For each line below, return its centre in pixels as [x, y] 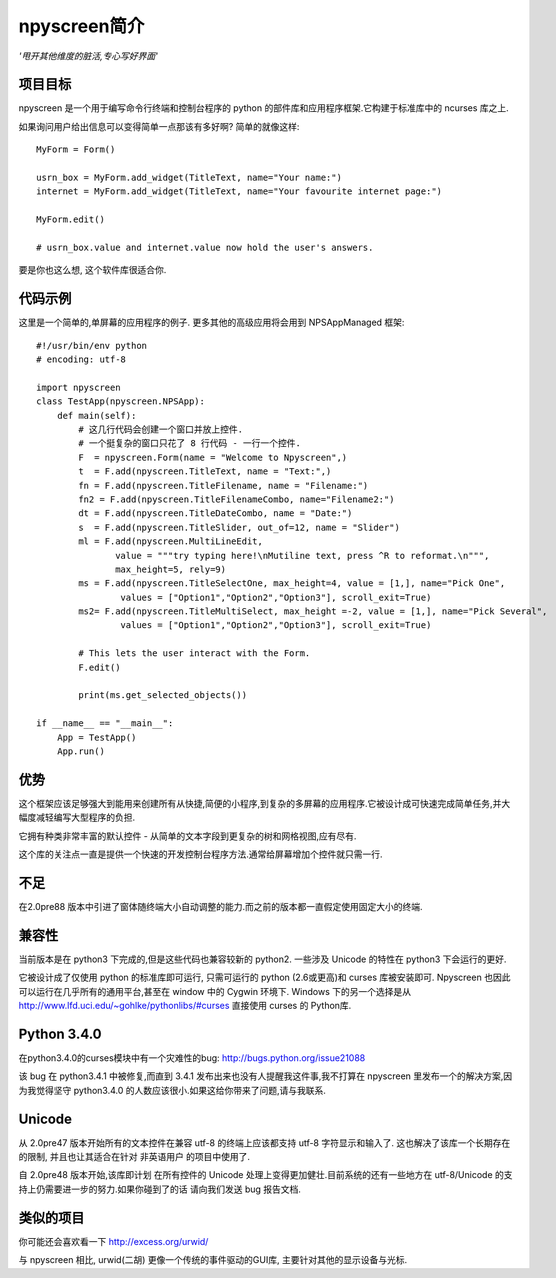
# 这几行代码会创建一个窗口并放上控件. [161, 429]
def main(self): [96, 415]
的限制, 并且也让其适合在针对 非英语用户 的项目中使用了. [134, 1157]
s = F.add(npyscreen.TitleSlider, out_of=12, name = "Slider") [239, 527]
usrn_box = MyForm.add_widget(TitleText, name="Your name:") [189, 178]
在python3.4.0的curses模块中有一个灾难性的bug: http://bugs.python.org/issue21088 [192, 1057]
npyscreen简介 [81, 26]
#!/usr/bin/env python [92, 345]
